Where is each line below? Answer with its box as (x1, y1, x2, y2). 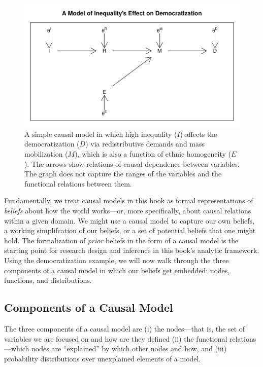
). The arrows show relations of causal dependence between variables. (24, 158, 240, 169)
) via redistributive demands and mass (85, 138, 205, 149)
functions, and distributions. (4, 275, 92, 285)
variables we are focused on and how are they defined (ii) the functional (4, 333, 227, 344)
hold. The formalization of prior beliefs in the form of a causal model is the (4, 235, 239, 245)
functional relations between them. (24, 178, 132, 189)
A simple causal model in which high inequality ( (24, 128, 177, 139)
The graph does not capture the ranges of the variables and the (24, 168, 222, 179)
